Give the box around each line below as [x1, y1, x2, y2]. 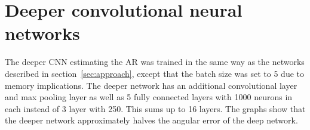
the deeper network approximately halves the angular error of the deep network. [5, 114, 298, 126]
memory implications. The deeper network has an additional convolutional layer [5, 79, 297, 91]
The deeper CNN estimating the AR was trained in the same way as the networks [5, 55, 305, 68]
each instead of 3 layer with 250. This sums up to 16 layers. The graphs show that [5, 102, 306, 114]
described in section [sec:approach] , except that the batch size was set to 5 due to [5, 67, 304, 79]
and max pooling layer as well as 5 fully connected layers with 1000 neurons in [5, 91, 293, 103]
